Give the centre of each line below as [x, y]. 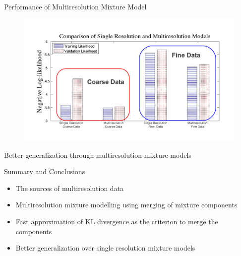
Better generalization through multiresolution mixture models [98, 155]
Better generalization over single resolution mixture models [105, 248]
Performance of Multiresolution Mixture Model [75, 6]
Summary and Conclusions [45, 171]
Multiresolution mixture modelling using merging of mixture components [126, 205]
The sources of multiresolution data [70, 188]
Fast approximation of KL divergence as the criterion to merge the [117, 221]
